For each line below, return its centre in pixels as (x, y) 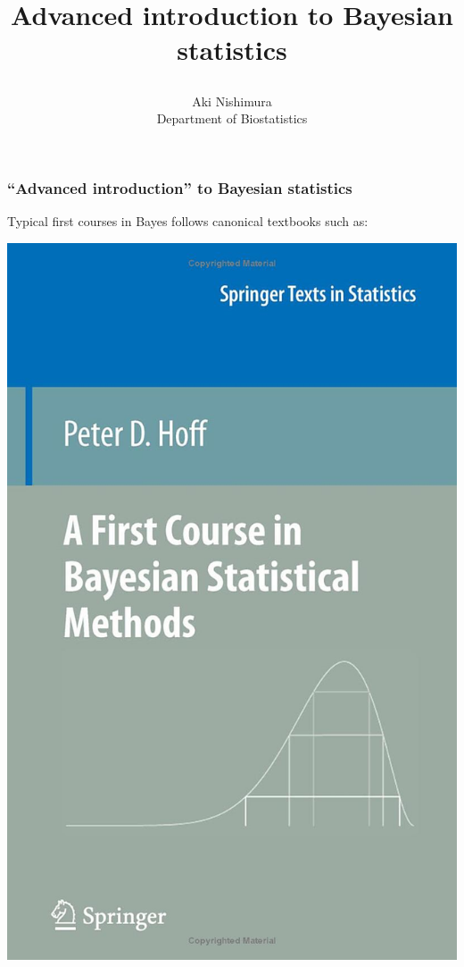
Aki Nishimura (232, 101)
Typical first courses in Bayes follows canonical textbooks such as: (188, 221)
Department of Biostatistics (232, 118)
